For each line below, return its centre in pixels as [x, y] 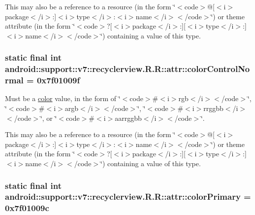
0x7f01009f [58, 80]
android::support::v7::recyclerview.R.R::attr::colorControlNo [127, 69]
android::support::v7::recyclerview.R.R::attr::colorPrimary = [128, 197]
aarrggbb [128, 118]
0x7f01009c [27, 208]
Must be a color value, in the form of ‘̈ [63, 98]
